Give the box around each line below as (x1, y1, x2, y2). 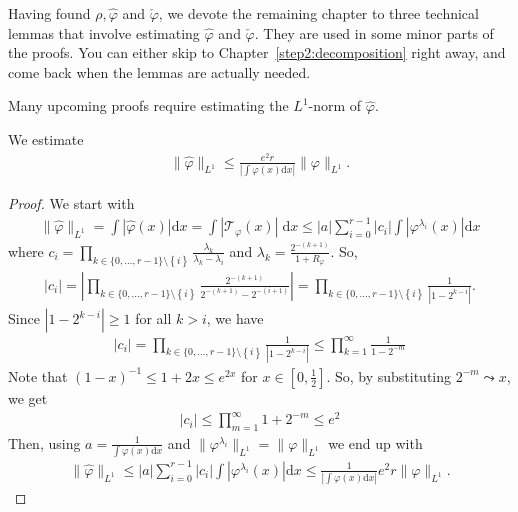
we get (8, 387, 48, 408)
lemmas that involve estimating (8, 22, 200, 43)
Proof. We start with (8, 192, 135, 213)
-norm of (308, 95, 362, 116)
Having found (8, 3, 91, 23)
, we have (206, 308, 264, 329)
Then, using (8, 432, 81, 453)
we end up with (328, 432, 423, 453)
